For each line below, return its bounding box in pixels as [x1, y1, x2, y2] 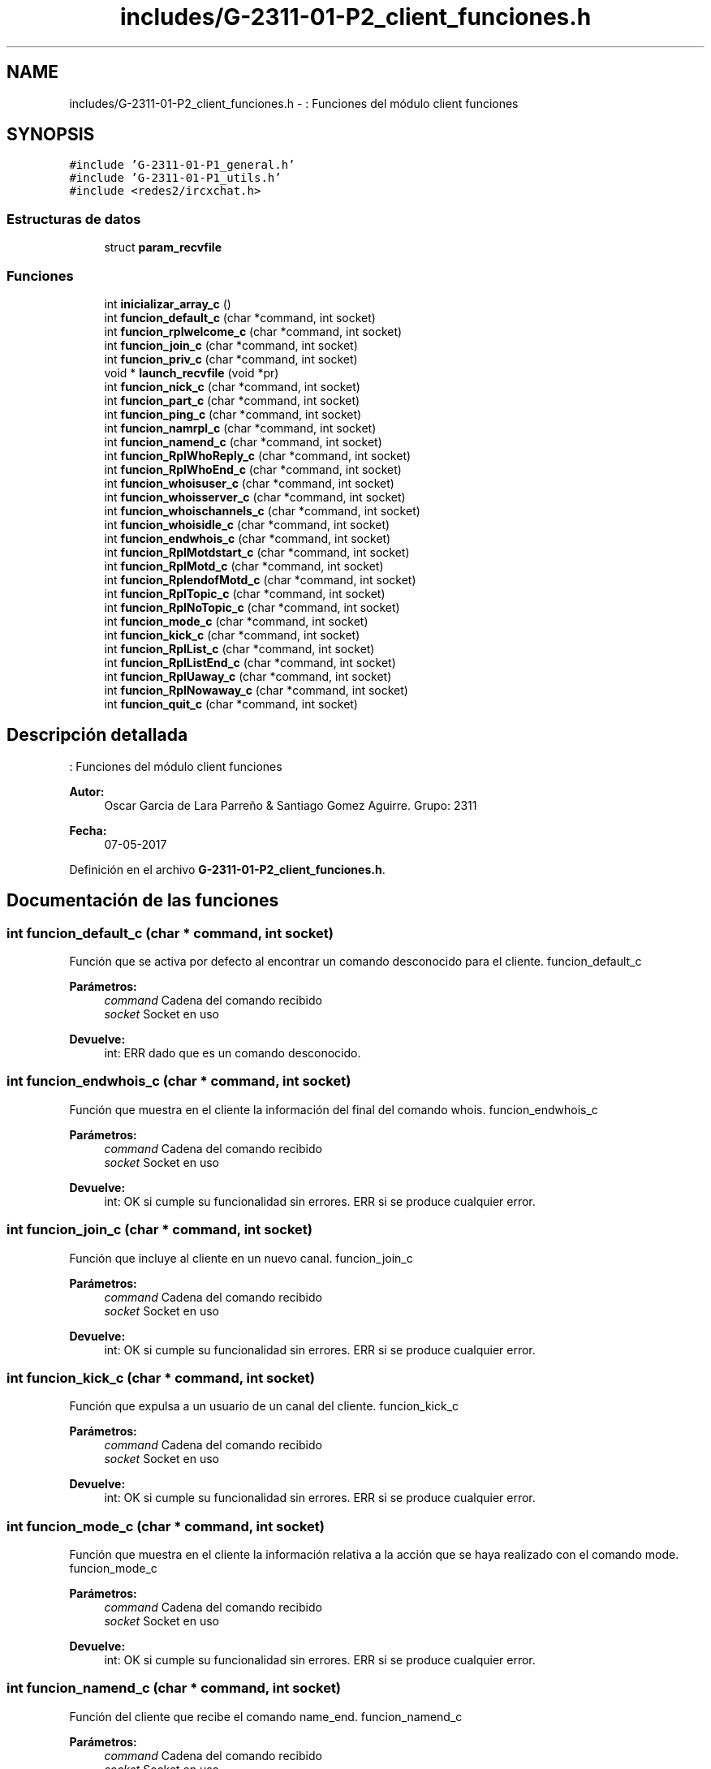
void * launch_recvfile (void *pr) [104, 365, 279, 380]
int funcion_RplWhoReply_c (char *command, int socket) [104, 448, 412, 463]
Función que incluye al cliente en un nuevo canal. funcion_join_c [69, 1250, 413, 1265]
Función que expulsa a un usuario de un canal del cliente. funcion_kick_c [69, 1399, 459, 1414]
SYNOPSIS [6, 124, 95, 145]
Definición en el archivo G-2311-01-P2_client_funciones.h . [69, 862, 386, 876]
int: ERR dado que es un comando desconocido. [104, 1046, 361, 1060]
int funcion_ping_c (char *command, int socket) [104, 407, 362, 421]
